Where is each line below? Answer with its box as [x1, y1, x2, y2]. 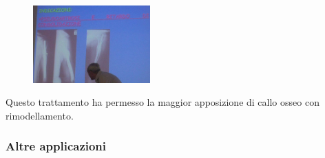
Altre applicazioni [6, 137, 107, 155]
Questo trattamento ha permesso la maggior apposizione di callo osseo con [6, 95, 319, 109]
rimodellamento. [6, 108, 74, 122]
